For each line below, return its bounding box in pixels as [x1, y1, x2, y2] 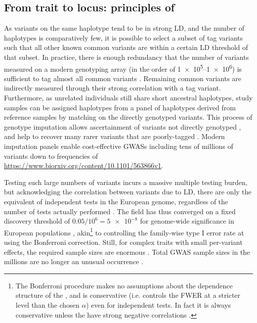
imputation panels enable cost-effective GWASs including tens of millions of [4, 140, 233, 151]
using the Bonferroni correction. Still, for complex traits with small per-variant [4, 236, 243, 247]
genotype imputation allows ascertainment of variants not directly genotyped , [4, 121, 241, 132]
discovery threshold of [4, 216, 70, 226]
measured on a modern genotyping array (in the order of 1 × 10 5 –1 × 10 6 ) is [4, 62, 242, 74]
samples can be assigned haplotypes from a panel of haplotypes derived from [4, 102, 236, 112]
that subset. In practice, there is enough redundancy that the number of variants [4, 51, 249, 62]
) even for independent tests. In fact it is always [86, 299, 231, 310]
